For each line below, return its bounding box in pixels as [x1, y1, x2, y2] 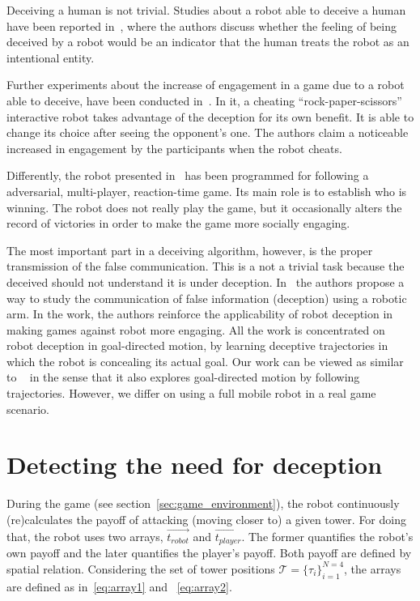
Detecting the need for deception [6, 448, 383, 481]
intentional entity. [6, 49, 95, 66]
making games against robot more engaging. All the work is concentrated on [6, 321, 385, 338]
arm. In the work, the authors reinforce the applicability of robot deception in [6, 305, 393, 322]
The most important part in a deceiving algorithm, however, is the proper [6, 241, 373, 258]
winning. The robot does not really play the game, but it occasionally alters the [6, 198, 402, 215]
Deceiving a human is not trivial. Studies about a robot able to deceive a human [6, 2, 406, 18]
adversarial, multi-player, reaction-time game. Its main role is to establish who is [6, 182, 407, 199]
